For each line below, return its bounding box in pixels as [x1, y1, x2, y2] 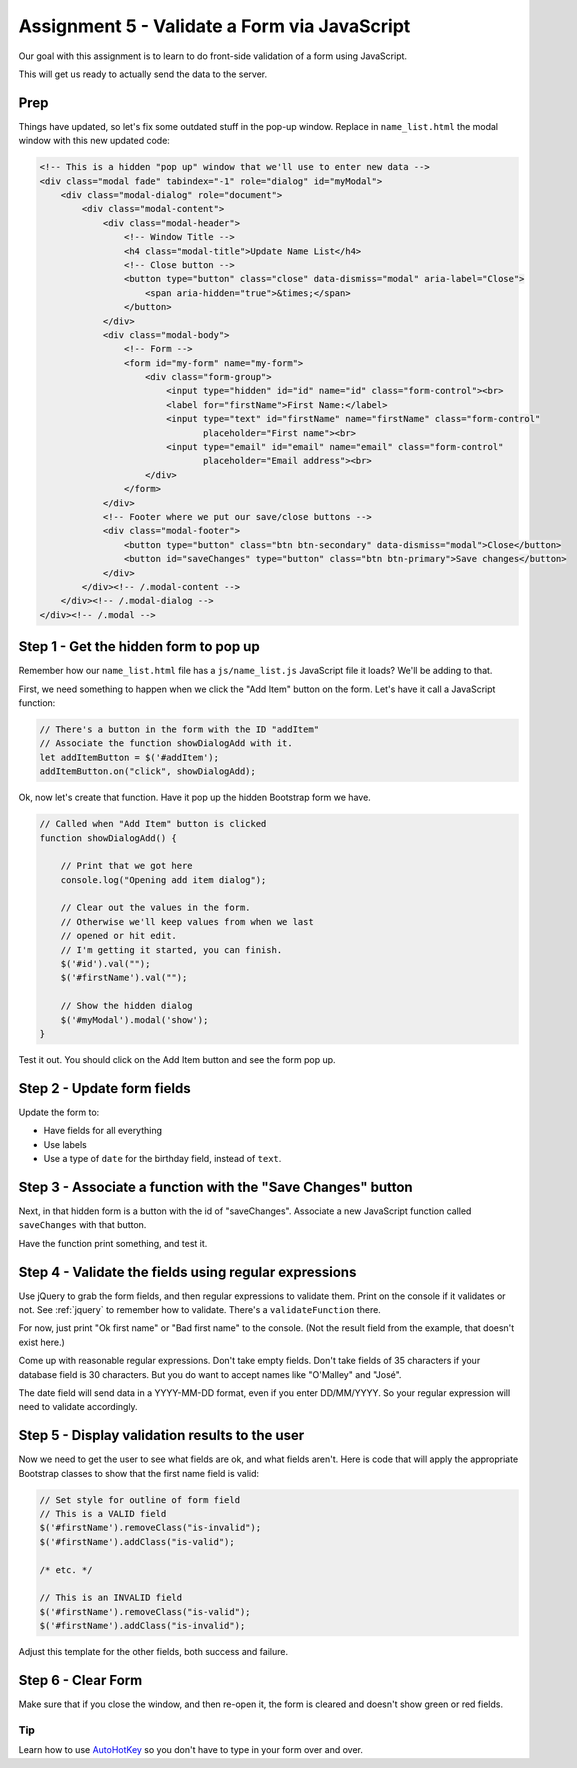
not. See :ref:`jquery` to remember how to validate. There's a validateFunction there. [18, 1304, 382, 1316]
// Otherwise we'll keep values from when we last [60, 916, 314, 927]
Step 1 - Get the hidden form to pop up [18, 638, 260, 655]
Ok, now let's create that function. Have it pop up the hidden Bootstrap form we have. [18, 791, 372, 804]
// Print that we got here [60, 860, 194, 872]
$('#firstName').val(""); [60, 972, 188, 984]
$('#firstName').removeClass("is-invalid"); [39, 1522, 262, 1534]
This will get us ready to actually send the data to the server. [18, 68, 268, 80]
